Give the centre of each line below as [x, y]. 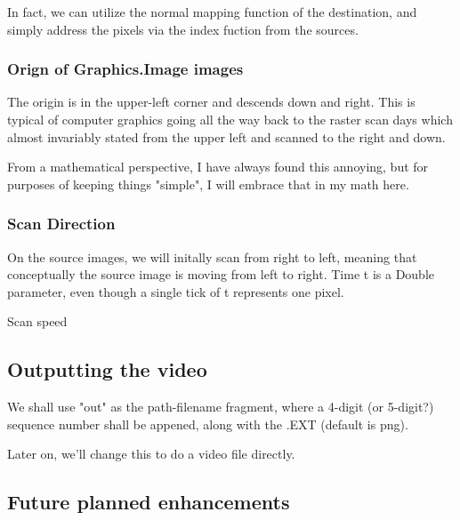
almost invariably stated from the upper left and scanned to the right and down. [226, 136]
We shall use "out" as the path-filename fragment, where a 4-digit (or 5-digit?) [221, 407]
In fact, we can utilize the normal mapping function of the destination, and [212, 12]
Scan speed [37, 321]
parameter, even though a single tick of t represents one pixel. [176, 291]
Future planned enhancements [149, 502]
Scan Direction [61, 224]
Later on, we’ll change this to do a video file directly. [151, 454]
